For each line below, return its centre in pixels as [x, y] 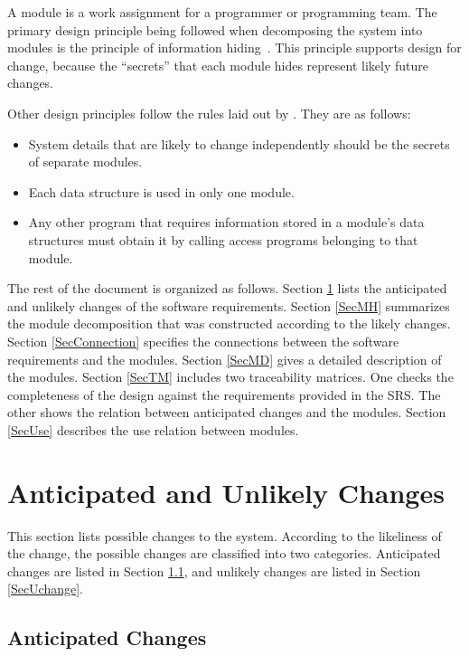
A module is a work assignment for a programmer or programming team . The [222, 12]
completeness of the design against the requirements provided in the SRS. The [224, 394]
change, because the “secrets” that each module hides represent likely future [218, 65]
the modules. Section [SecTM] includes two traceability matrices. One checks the [230, 377]
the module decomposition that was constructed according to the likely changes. [229, 323]
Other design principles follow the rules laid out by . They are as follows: [209, 113]
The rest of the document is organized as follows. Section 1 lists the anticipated [227, 288]
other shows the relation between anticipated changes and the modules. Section [227, 412]
